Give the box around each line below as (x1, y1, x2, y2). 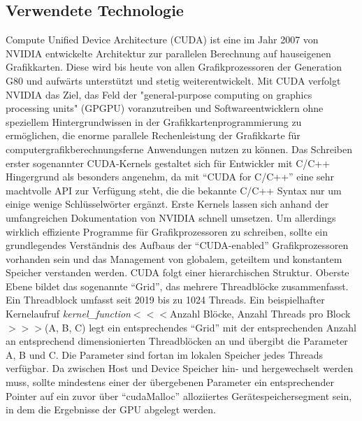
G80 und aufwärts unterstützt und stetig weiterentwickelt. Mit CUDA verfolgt (6, 73, 341, 87)
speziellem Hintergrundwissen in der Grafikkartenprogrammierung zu (6, 114, 302, 129)
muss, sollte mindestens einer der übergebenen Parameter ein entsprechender (6, 375, 334, 390)
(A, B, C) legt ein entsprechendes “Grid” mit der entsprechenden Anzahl (44, 320, 356, 334)
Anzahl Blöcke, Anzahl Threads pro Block (169, 306, 351, 321)
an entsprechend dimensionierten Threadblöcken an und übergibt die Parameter (6, 334, 348, 348)
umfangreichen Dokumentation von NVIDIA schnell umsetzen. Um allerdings (6, 210, 336, 224)
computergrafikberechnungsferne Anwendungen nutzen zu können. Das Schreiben (6, 141, 353, 156)
